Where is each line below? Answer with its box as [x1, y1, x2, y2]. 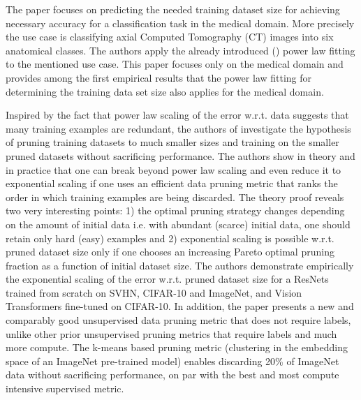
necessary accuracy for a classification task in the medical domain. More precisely [6, 15, 355, 30]
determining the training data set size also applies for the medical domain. [6, 84, 324, 98]
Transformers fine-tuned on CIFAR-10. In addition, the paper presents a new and [6, 299, 354, 313]
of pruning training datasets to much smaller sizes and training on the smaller [6, 135, 339, 149]
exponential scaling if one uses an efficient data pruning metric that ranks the [6, 176, 338, 191]
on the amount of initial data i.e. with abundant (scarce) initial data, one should [6, 216, 351, 231]
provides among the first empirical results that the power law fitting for [6, 70, 312, 84]
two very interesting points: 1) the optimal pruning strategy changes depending [6, 203, 345, 218]
